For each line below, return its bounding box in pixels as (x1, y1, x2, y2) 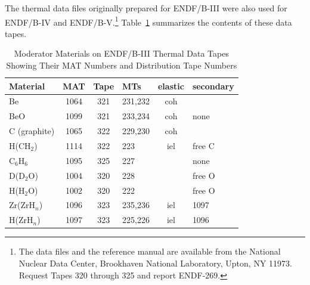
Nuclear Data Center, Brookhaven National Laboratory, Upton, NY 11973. (18, 256, 292, 269)
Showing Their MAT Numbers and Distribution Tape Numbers (6, 59, 237, 72)
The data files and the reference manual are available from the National (18, 245, 281, 258)
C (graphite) (9, 125, 55, 137)
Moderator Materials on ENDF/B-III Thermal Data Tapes (14, 47, 229, 60)
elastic (157, 79, 184, 92)
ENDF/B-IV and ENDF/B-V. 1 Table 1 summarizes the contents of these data (5, 14, 292, 28)
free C (192, 140, 215, 151)
